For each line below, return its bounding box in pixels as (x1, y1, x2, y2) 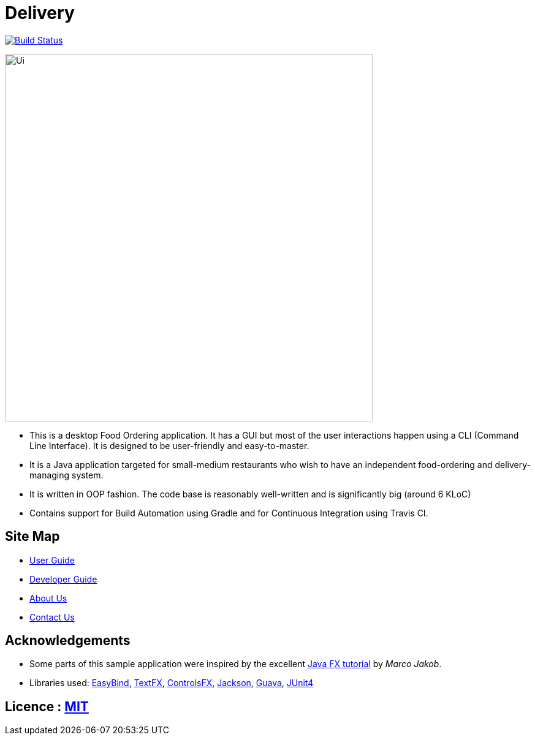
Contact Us (29, 611, 75, 622)
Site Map (5, 529, 60, 545)
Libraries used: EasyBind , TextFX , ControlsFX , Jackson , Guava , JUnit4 (29, 678, 314, 689)
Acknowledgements (5, 633, 131, 649)
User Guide (29, 554, 75, 565)
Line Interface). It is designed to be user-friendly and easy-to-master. (29, 440, 309, 451)
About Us (29, 592, 67, 603)
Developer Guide (29, 573, 97, 584)
